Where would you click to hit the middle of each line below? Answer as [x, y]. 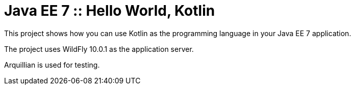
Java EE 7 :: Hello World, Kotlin [110, 11]
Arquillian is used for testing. [52, 65]
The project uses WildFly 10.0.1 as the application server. [99, 49]
